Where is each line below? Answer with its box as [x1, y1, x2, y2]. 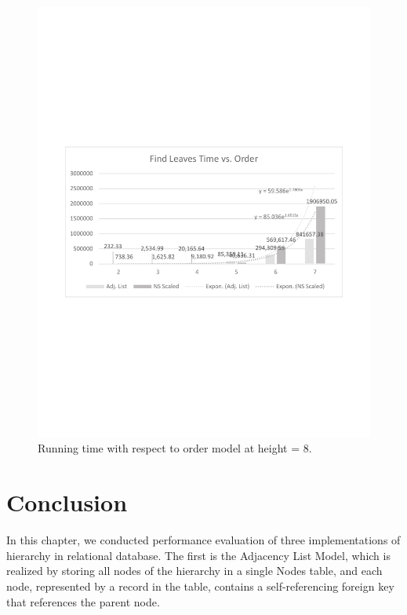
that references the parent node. [6, 593, 160, 610]
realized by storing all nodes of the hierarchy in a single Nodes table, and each [6, 562, 383, 579]
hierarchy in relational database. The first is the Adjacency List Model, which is [6, 547, 391, 563]
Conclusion [6, 486, 128, 518]
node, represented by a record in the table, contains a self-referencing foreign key [6, 577, 394, 594]
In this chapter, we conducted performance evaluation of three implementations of [6, 532, 401, 548]
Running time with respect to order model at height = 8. [38, 440, 312, 456]
